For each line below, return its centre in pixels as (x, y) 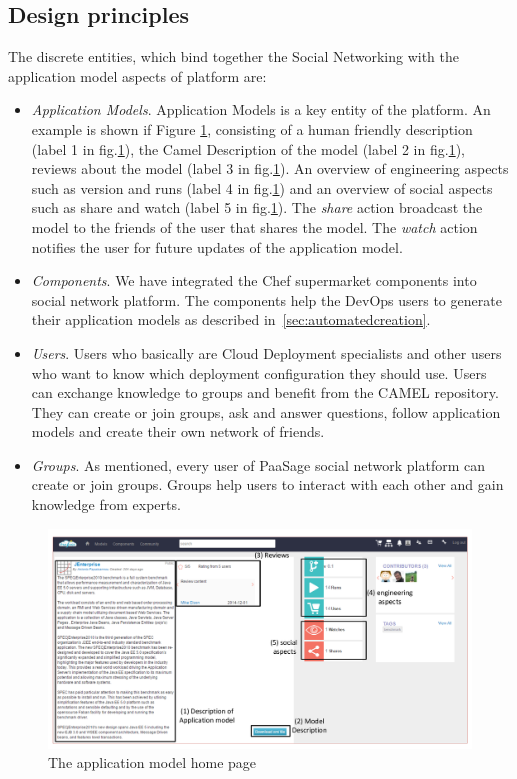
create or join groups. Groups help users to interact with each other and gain (267, 484)
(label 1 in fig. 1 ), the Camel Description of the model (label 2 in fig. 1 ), (248, 148)
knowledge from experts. (106, 504)
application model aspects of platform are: (137, 75)
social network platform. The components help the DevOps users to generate (266, 299)
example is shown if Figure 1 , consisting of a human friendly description (252, 128)
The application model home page (152, 762)
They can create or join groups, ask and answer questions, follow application (266, 411)
